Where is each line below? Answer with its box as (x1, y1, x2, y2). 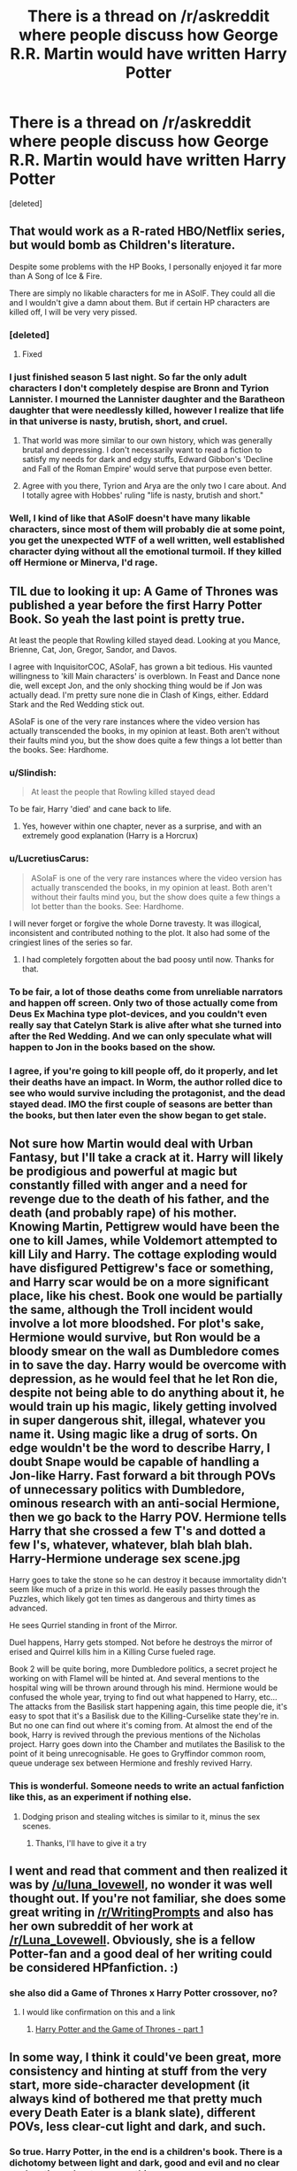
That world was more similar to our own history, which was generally (21, 436, 272, 446)
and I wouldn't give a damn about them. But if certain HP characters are (9, 297, 270, 307)
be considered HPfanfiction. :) (9, 1960, 179, 1975)
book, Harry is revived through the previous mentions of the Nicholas (9, 1729, 261, 1741)
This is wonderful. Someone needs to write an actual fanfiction (9, 1780, 285, 1792)
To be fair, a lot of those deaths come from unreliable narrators (9, 985, 284, 998)
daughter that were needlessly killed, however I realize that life (9, 404, 285, 416)
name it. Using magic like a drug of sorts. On (9, 1426, 258, 1441)
